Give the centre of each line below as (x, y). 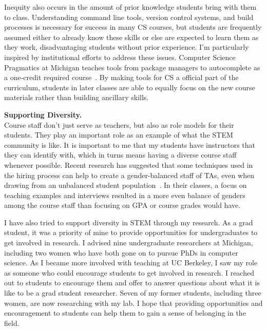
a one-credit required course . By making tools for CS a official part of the (121, 77)
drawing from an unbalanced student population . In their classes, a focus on (126, 185)
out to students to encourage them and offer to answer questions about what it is (132, 283)
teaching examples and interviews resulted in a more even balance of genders (125, 195)
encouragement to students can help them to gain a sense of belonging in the (125, 313)
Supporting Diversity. (43, 114)
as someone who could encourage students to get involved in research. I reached (129, 272)
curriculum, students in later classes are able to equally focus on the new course (130, 87)
